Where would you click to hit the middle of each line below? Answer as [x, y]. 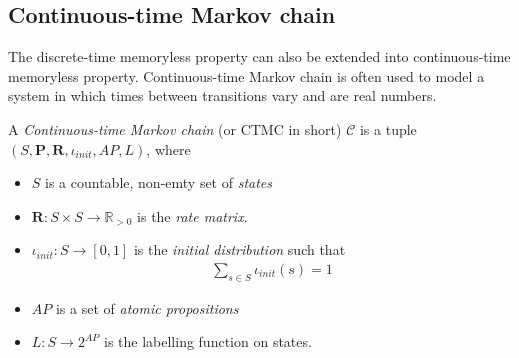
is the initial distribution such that [239, 249]
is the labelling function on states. [208, 341]
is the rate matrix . [192, 215]
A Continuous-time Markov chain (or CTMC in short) [175, 128]
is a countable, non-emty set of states [159, 182]
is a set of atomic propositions [147, 307]
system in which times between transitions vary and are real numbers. [222, 95]
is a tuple [388, 128]
